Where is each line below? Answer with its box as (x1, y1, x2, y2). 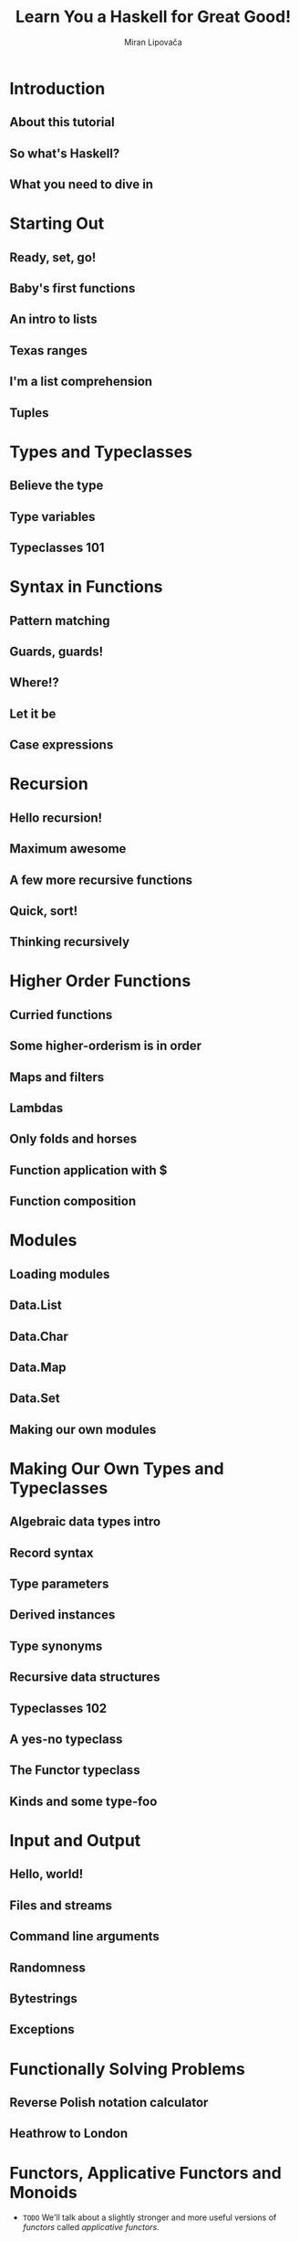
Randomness (9, 1960, 87, 1975)
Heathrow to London (9, 2126, 129, 2141)
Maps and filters (9, 1069, 105, 1085)
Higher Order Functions (9, 971, 191, 992)
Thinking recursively (9, 934, 130, 950)
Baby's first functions (9, 281, 136, 296)
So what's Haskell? (9, 145, 120, 161)
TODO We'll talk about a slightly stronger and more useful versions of (22, 2212, 277, 2223)
